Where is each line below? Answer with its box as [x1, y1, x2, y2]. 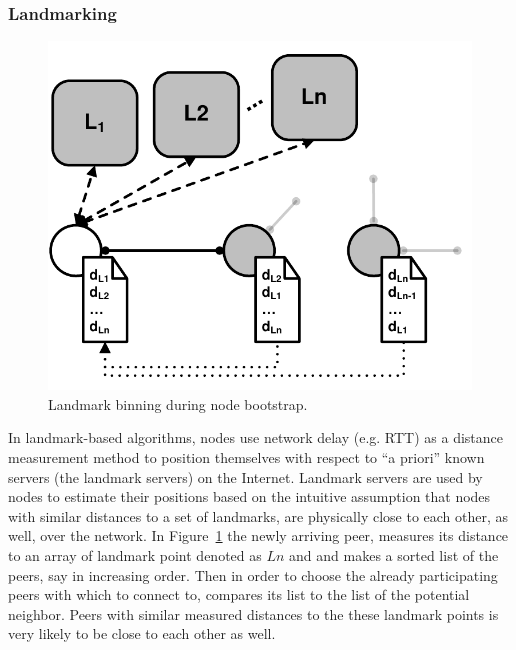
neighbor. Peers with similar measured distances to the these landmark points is [8, 603, 499, 624]
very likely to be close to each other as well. [8, 623, 276, 644]
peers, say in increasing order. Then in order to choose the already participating [8, 564, 498, 585]
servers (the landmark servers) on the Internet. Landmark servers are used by [8, 466, 483, 487]
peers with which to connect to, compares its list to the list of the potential [8, 584, 470, 605]
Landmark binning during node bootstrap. [48, 393, 308, 414]
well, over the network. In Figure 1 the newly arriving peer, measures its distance [8, 525, 509, 546]
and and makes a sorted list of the [289, 545, 499, 565]
